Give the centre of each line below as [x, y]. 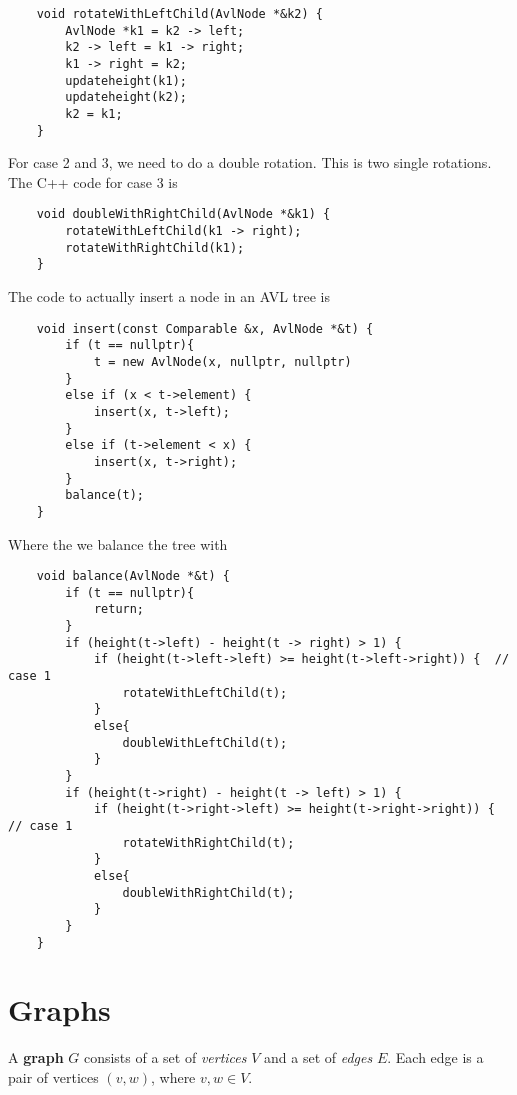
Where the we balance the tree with [118, 543]
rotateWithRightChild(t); [208, 842]
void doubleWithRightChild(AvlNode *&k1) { [183, 214]
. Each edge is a [435, 1057]
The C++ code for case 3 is [93, 181]
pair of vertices [53, 1076]
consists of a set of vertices [165, 1057]
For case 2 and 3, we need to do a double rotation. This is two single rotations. [250, 162]
